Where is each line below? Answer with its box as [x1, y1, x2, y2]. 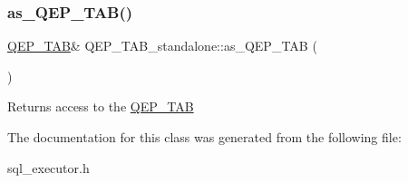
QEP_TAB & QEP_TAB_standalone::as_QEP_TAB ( [7, 36, 317, 55]
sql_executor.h [7, 158, 90, 177]
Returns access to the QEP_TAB [7, 97, 194, 116]
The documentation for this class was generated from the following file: [7, 128, 402, 146]
